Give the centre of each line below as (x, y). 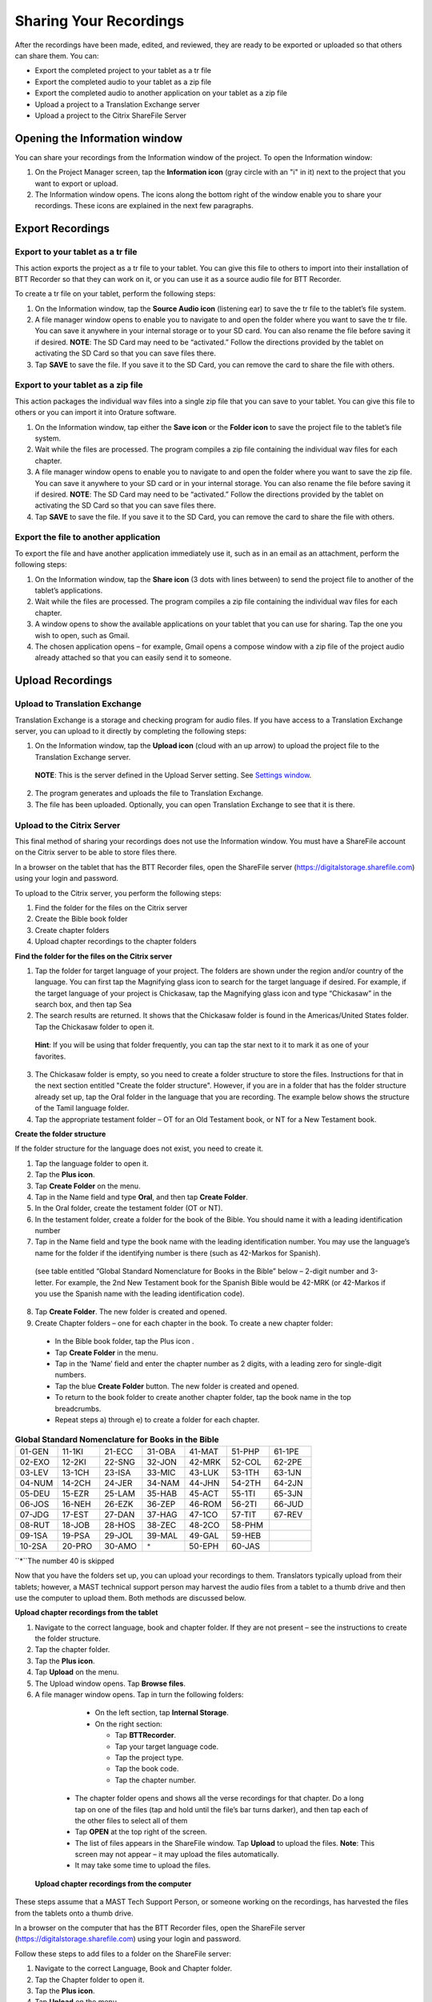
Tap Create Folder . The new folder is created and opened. (131, 1312)
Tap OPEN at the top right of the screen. (141, 1832)
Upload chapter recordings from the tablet (86, 1613)
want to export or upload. (77, 183)
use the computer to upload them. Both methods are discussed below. (130, 1598)
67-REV (288, 1514)
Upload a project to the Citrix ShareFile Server (111, 115)
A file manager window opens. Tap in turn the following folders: (139, 1694)
